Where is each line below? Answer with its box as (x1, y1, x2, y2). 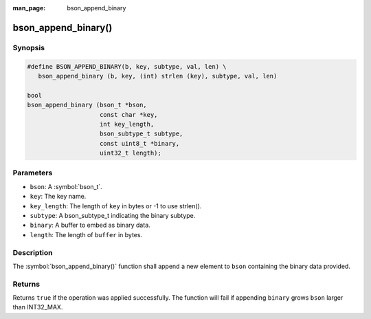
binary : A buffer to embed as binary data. (30, 221, 150, 230)
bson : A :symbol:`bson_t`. (30, 182, 102, 190)
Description (12, 247, 53, 257)
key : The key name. (30, 192, 87, 201)
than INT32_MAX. (12, 303, 63, 311)
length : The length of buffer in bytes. (30, 230, 143, 239)
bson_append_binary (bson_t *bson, (27, 101, 147, 109)
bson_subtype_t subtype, (100, 130, 183, 137)
